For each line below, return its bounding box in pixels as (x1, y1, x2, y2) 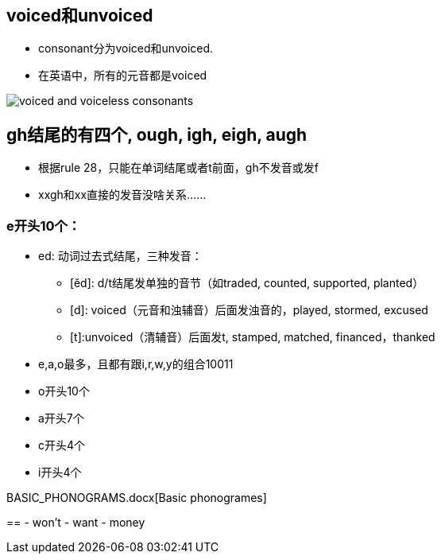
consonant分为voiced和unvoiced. (38, 41, 214, 56)
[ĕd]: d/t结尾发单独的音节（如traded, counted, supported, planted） (70, 276, 424, 290)
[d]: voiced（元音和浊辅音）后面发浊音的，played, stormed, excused (70, 303, 428, 317)
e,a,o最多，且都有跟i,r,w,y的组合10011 (38, 357, 234, 371)
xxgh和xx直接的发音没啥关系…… (38, 188, 207, 202)
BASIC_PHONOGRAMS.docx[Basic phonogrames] (6, 491, 267, 505)
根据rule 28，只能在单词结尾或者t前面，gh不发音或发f (38, 161, 319, 175)
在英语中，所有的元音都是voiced (38, 68, 207, 83)
